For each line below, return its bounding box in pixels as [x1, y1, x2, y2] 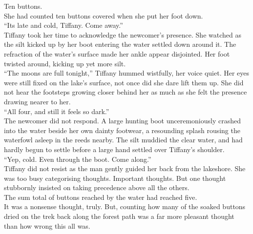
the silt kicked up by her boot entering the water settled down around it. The [4, 39, 236, 49]
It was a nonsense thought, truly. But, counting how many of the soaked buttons [4, 201, 246, 212]
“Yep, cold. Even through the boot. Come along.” [4, 154, 151, 164]
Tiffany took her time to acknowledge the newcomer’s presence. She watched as [4, 29, 241, 39]
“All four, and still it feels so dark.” [4, 106, 109, 116]
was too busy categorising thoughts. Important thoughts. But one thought [4, 173, 226, 183]
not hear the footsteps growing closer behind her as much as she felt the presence [4, 87, 247, 97]
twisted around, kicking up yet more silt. [4, 58, 126, 68]
